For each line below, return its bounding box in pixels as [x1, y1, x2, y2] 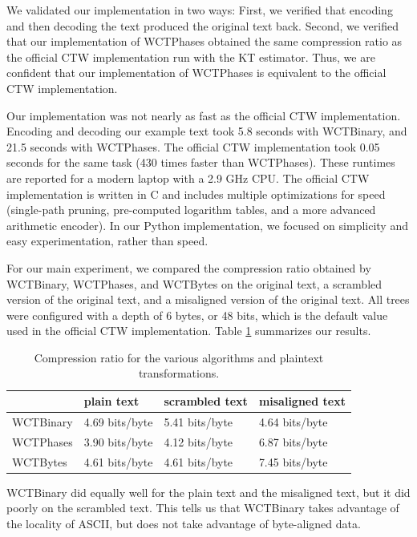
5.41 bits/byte [164, 413, 233, 430]
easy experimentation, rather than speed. [6, 232, 208, 249]
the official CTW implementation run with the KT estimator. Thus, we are [6, 48, 375, 65]
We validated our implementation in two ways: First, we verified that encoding [6, 2, 393, 18]
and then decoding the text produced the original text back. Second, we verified [6, 17, 399, 34]
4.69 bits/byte [83, 413, 153, 430]
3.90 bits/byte [83, 433, 153, 450]
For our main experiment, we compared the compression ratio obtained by [6, 259, 371, 276]
